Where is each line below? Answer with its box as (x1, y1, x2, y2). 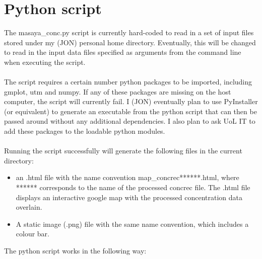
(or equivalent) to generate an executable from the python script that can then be (4, 106, 257, 116)
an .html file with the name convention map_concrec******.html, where (16, 172, 239, 183)
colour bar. (16, 228, 50, 239)
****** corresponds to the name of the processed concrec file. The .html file (16, 182, 250, 193)
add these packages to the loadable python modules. (4, 126, 165, 136)
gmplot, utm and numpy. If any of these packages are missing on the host (4, 86, 231, 97)
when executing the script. (4, 56, 86, 67)
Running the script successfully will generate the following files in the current (4, 145, 242, 156)
